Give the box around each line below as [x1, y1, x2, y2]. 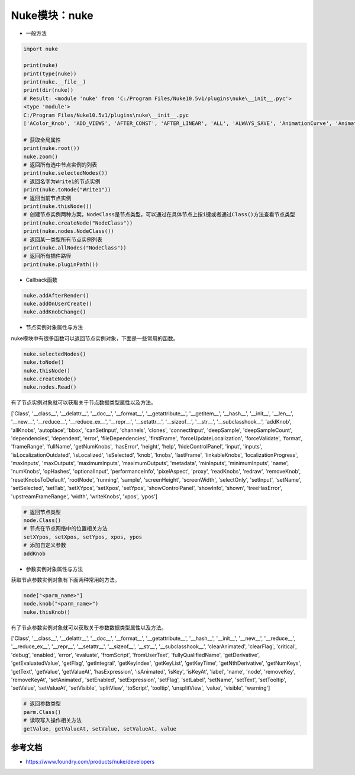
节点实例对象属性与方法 [25, 324, 83, 331]
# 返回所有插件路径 [23, 252, 72, 260]
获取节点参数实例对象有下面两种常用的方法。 [11, 576, 120, 583]
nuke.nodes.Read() [23, 384, 77, 390]
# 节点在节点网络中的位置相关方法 [23, 525, 108, 532]
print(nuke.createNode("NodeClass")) [23, 219, 133, 226]
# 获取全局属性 [23, 136, 62, 143]
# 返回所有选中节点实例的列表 [23, 162, 98, 168]
